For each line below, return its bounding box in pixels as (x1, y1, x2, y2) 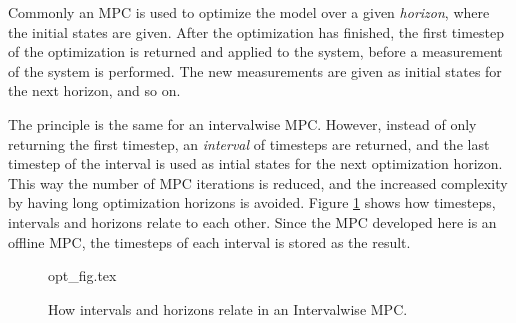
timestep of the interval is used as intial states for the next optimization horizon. (8, 153, 503, 174)
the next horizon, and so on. (8, 80, 181, 101)
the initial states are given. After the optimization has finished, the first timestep (8, 21, 505, 42)
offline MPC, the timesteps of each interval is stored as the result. (8, 231, 411, 252)
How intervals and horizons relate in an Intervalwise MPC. (48, 298, 408, 319)
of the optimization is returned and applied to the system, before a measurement (8, 41, 503, 62)
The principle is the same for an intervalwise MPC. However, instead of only (8, 113, 477, 134)
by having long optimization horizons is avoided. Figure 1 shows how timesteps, (8, 192, 496, 213)
